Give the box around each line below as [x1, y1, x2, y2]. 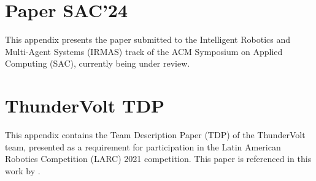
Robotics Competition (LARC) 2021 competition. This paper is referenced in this [5, 152, 312, 165]
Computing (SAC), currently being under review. [5, 57, 190, 70]
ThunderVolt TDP [5, 93, 165, 118]
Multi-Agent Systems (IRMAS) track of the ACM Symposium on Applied [5, 45, 283, 57]
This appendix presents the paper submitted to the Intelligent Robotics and [5, 33, 291, 46]
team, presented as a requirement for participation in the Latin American [5, 140, 281, 153]
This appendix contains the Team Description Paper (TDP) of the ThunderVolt [5, 128, 306, 141]
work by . [5, 164, 40, 177]
